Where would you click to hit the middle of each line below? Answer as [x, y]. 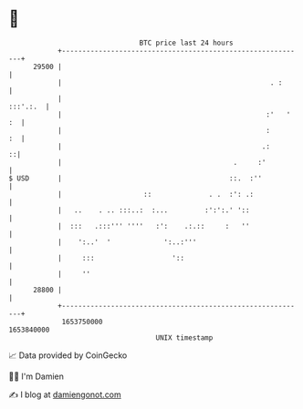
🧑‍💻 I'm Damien [37, 376]
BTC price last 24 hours [186, 43]
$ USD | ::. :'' [135, 178]
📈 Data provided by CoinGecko [68, 355]
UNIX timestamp [184, 337]
